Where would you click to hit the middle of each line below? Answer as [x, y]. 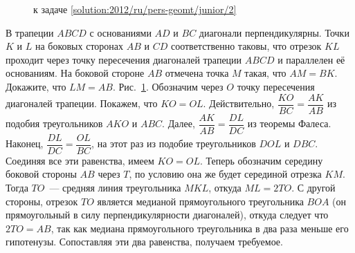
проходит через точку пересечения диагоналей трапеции [124, 59]
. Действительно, [239, 103]
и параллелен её [311, 59]
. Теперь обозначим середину [262, 160]
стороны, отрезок [42, 201]
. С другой [313, 187]
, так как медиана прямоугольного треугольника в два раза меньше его [200, 228]
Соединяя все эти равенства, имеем [80, 160]
